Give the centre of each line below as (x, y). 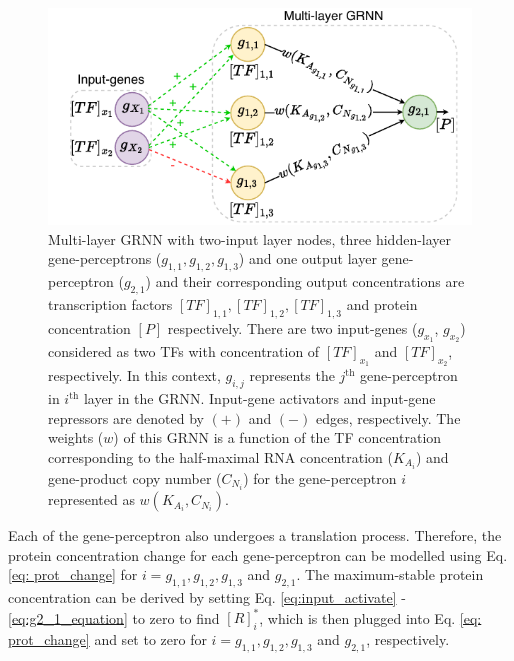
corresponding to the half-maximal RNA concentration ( (220, 456)
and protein (382, 304)
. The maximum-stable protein (390, 574)
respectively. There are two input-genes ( (292, 327)
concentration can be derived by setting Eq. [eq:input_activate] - (207, 597)
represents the (292, 375)
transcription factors (110, 304)
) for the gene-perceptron (320, 477)
